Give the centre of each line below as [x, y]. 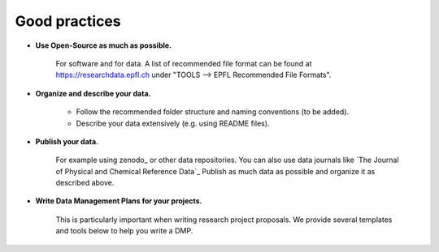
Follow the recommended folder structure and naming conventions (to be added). [213, 112]
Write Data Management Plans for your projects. [119, 201]
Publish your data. [67, 141]
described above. [85, 183]
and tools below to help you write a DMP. [124, 231]
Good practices [68, 21]
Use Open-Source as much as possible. [104, 45]
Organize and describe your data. [93, 93]
